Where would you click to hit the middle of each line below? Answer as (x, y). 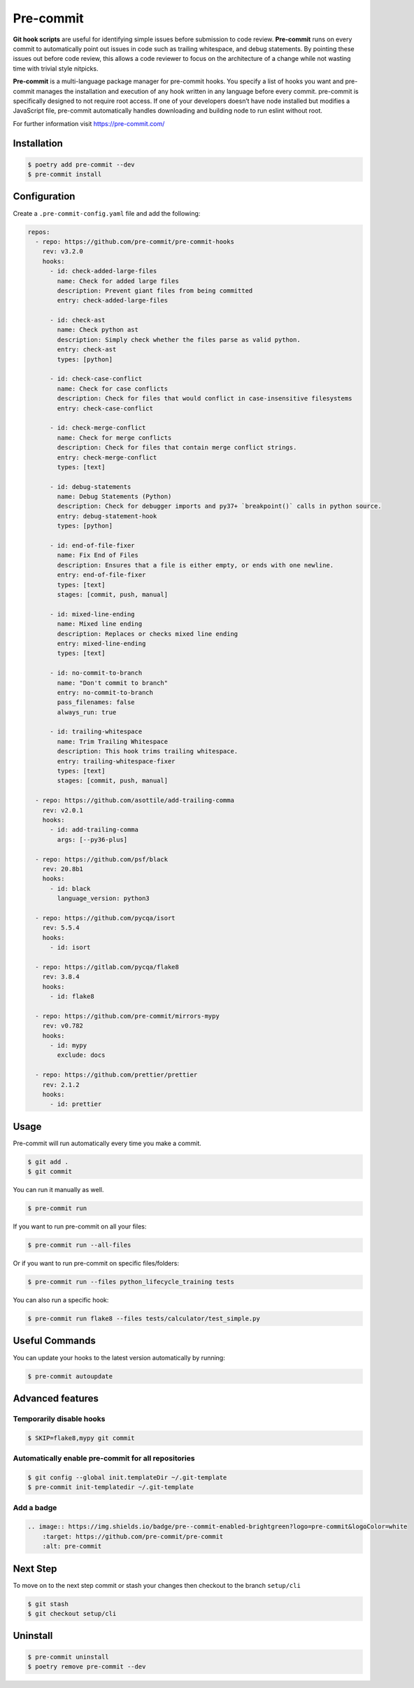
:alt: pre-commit (72, 1547)
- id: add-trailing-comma (94, 830)
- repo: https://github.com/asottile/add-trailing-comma (135, 801)
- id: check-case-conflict (96, 379)
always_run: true (87, 712)
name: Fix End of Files (98, 555)
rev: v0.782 (63, 1026)
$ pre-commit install (65, 174)
